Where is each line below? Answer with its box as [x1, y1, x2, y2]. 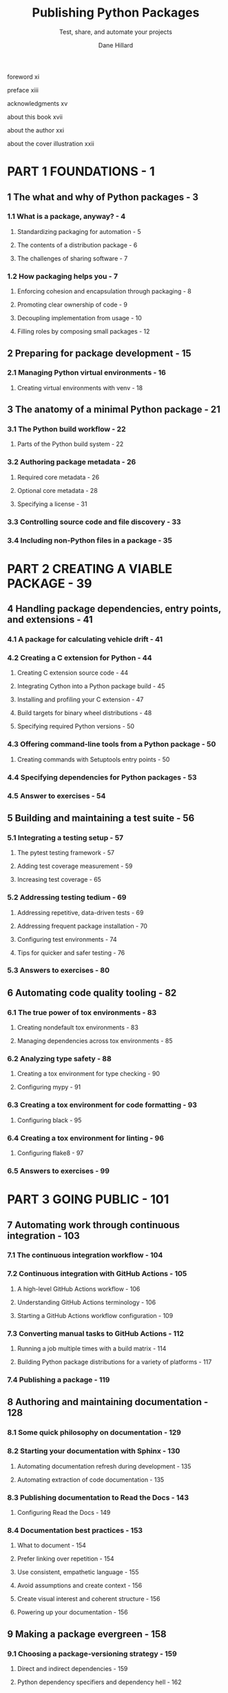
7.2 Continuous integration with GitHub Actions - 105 [7, 1269, 187, 1279]
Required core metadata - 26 [17, 473, 100, 481]
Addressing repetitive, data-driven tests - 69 [17, 908, 144, 916]
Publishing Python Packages [32, 5, 200, 21]
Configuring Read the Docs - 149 [17, 1508, 111, 1516]
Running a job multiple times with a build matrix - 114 [17, 1344, 167, 1353]
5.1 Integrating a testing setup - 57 [7, 833, 124, 842]
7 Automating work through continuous [7, 1219, 180, 1230]
